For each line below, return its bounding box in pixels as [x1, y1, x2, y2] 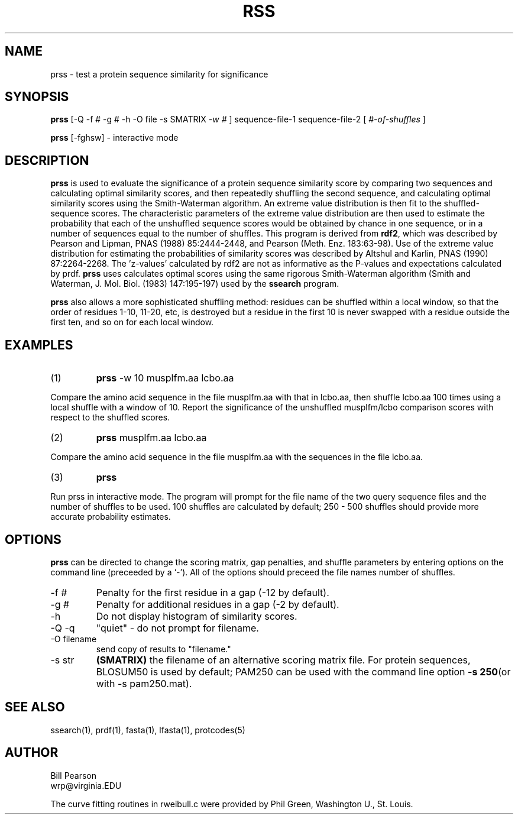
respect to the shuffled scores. [50, 412, 170, 423]
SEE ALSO [5, 700, 65, 715]
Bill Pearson [50, 770, 97, 781]
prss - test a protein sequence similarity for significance [50, 69, 268, 79]
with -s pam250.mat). [96, 677, 192, 689]
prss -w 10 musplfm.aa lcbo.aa [96, 372, 234, 384]
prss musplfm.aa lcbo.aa [96, 432, 207, 444]
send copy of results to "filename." [96, 643, 231, 654]
